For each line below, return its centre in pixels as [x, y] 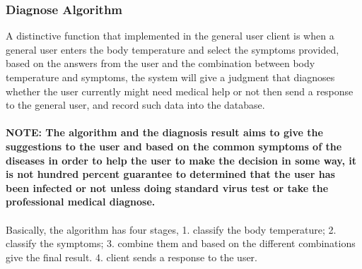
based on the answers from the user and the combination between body [160, 63]
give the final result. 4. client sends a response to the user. [132, 257]
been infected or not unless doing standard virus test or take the [167, 187]
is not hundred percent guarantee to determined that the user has [170, 174]
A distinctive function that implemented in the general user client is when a [170, 36]
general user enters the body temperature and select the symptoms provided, [173, 49]
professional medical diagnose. [81, 202]
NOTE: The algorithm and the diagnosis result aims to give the [164, 132]
